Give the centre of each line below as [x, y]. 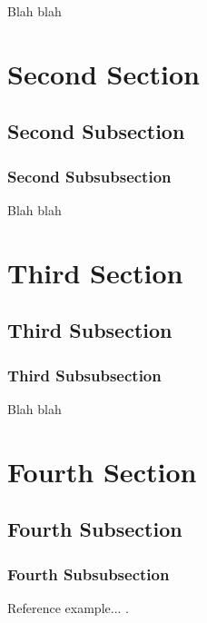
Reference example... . [69, 607]
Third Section [95, 272]
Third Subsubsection [84, 375]
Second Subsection [96, 131]
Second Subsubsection [89, 176]
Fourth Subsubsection [89, 574]
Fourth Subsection [95, 529]
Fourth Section [102, 471]
